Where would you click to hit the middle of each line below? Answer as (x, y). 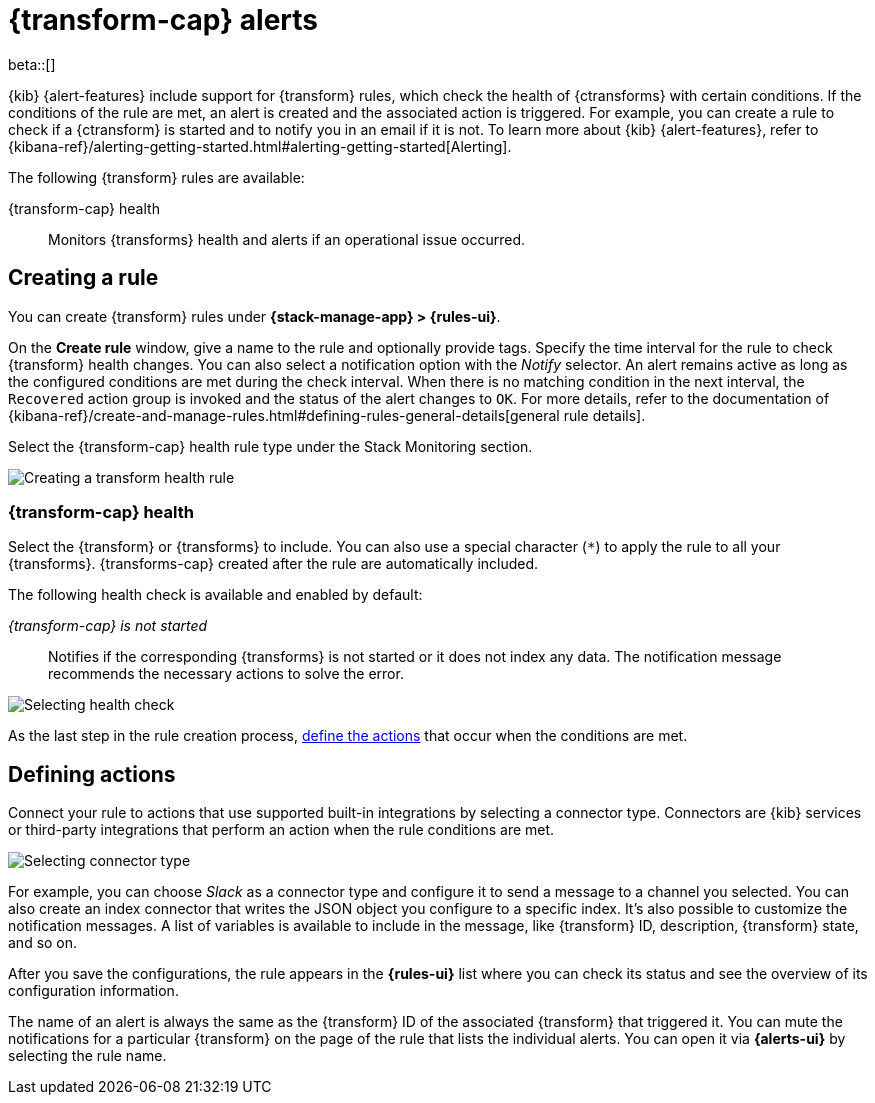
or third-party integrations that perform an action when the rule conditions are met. (281, 830)
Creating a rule (83, 278)
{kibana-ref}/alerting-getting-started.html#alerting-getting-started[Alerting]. (260, 146)
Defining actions (92, 774)
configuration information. (93, 991)
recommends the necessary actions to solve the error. (226, 674)
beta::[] (32, 64)
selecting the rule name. (87, 1056)
